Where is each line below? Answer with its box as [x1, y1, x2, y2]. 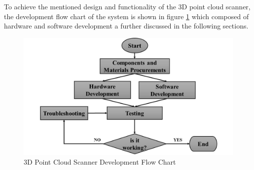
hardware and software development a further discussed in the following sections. [4, 21, 249, 31]
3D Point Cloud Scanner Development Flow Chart [24, 156, 176, 167]
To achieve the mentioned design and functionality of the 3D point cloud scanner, [4, 1, 251, 11]
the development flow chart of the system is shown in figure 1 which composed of [4, 11, 249, 21]
